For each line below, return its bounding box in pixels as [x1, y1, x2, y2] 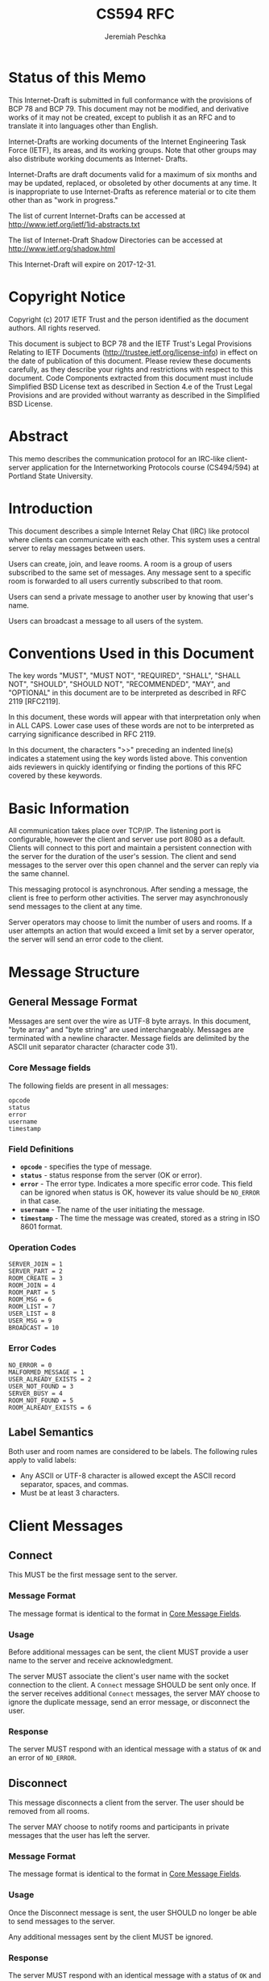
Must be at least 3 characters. [19, 1488, 120, 1498]
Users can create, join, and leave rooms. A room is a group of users [8, 558, 233, 568]
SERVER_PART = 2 [8, 1267, 63, 1275]
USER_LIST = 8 [8, 1310, 56, 1318]
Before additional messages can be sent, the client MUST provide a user [8, 1646, 249, 1657]
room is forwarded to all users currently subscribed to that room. [8, 575, 223, 586]
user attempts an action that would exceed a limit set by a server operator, [8, 926, 255, 936]
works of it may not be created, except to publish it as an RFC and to [8, 112, 236, 122]
